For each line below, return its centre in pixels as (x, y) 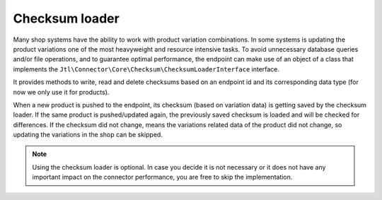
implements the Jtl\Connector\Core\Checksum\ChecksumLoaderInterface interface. (146, 69)
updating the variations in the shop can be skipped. (88, 135)
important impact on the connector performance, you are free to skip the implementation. (162, 177)
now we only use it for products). (61, 92)
